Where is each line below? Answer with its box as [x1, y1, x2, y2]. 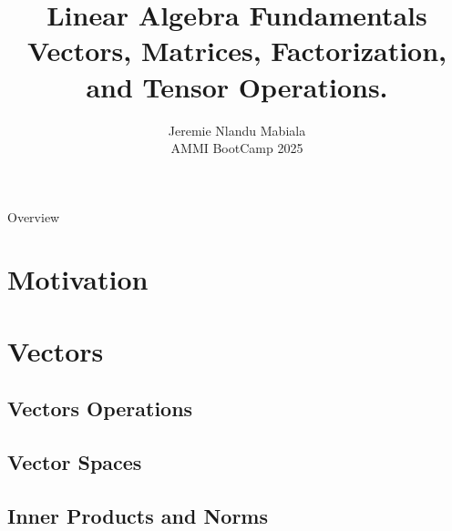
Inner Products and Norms [7, 501, 268, 529]
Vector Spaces [7, 448, 142, 476]
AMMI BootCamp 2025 [170, 138, 303, 158]
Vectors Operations [7, 394, 193, 423]
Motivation [7, 260, 149, 298]
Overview [7, 207, 60, 226]
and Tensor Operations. [86, 67, 388, 105]
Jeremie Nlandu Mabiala [168, 120, 306, 139]
